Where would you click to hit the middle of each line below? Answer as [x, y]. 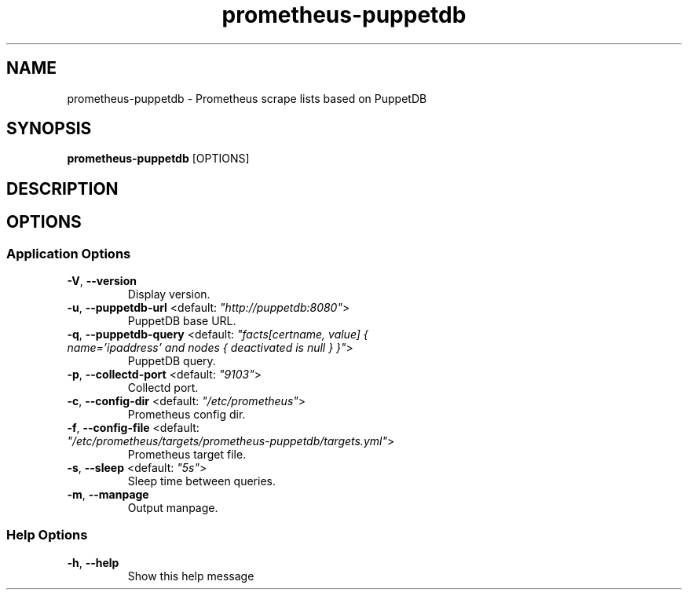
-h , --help [93, 562]
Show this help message [191, 576]
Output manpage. [173, 508]
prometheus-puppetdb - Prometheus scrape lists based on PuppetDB [247, 98]
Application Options [69, 253]
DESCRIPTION [62, 188]
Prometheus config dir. [187, 415]
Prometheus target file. [187, 455]
